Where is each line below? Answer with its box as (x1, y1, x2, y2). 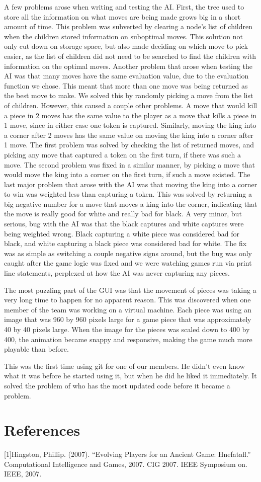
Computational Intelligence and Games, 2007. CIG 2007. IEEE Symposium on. (4, 458, 247, 469)
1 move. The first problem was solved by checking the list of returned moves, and (4, 139, 254, 150)
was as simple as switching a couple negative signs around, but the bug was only (4, 248, 252, 258)
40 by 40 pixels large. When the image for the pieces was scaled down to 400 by (4, 324, 250, 334)
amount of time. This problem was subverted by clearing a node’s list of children (4, 21, 253, 32)
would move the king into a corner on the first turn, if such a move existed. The (4, 169, 250, 180)
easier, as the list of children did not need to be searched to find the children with (4, 50, 256, 61)
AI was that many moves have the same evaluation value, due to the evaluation (4, 70, 249, 81)
